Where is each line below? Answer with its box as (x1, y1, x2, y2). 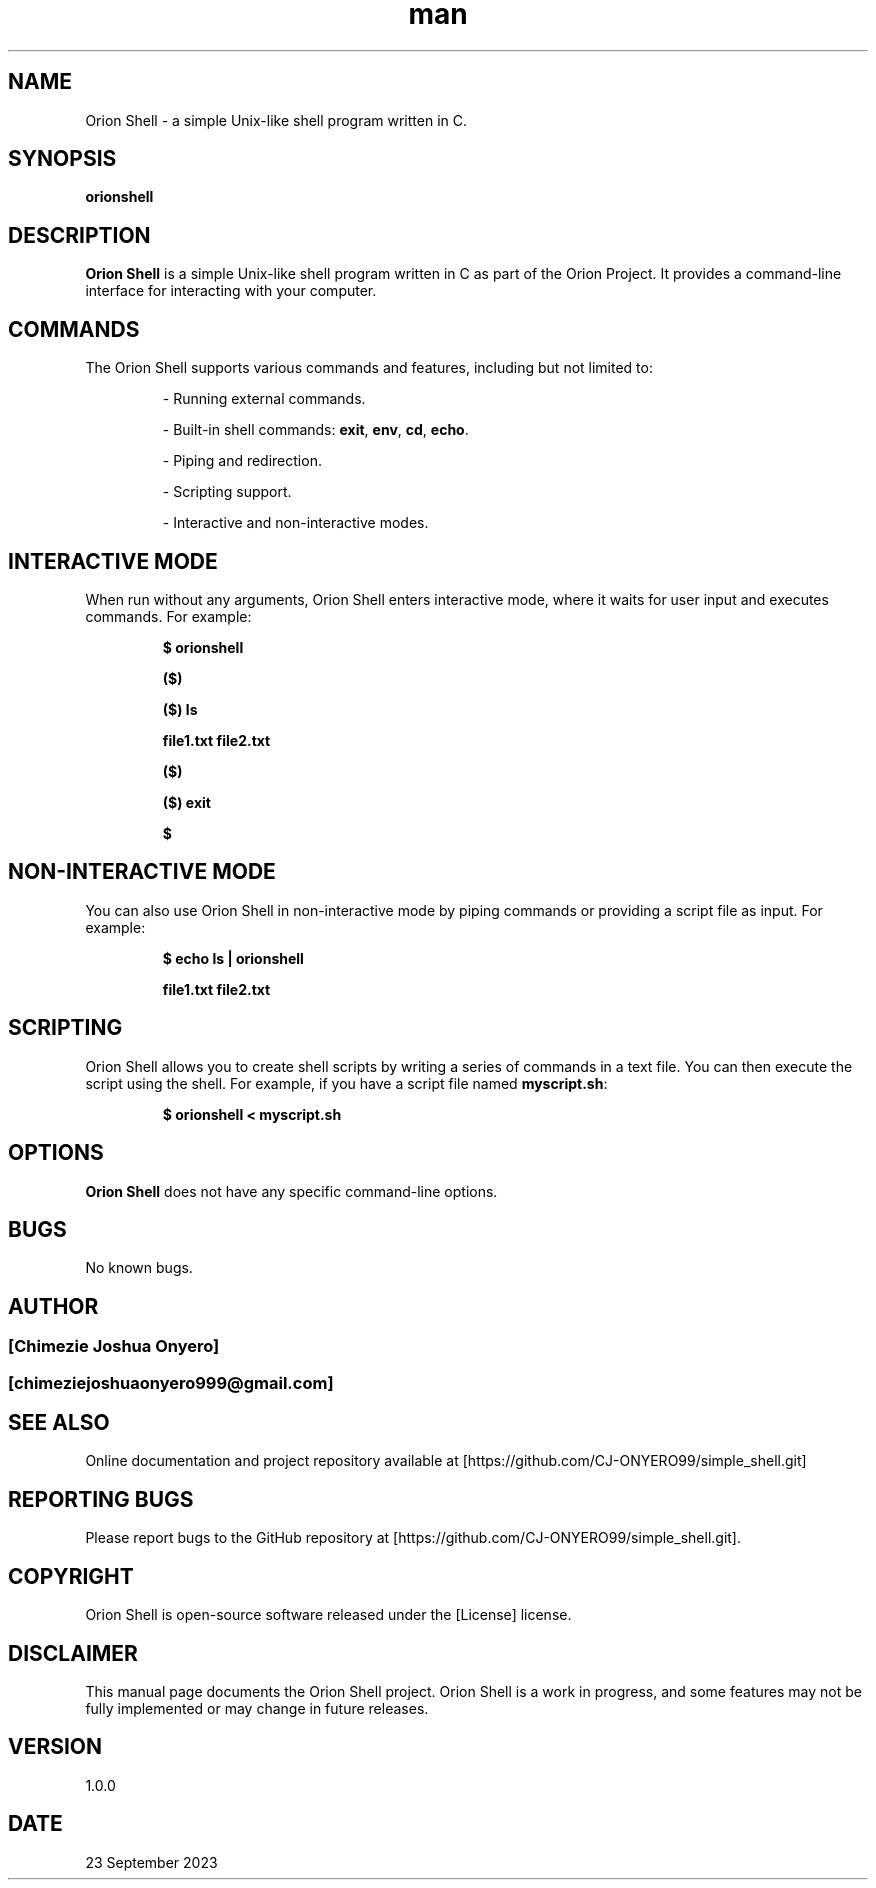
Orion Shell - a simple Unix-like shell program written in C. (85, 111, 467, 129)
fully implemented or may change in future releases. (85, 1699, 429, 1717)
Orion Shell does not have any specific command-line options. (85, 1182, 498, 1200)
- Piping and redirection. (162, 452, 322, 470)
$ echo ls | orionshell (162, 949, 304, 967)
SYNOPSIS (8, 146, 117, 172)
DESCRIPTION (8, 222, 151, 248)
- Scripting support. (162, 483, 292, 501)
